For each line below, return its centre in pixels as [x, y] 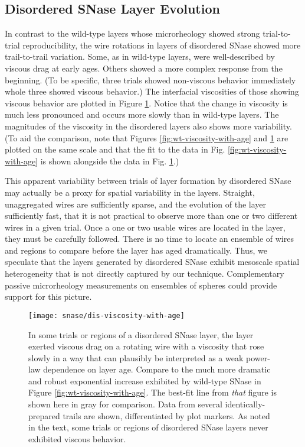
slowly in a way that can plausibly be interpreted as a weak [136, 357]
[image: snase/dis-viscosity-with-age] [106, 315]
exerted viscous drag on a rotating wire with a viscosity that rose [146, 346]
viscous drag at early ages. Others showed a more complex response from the [144, 68]
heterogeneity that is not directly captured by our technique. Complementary [145, 273]
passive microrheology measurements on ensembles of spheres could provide [141, 285]
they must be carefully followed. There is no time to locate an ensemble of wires [149, 239]
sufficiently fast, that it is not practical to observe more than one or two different [151, 216]
